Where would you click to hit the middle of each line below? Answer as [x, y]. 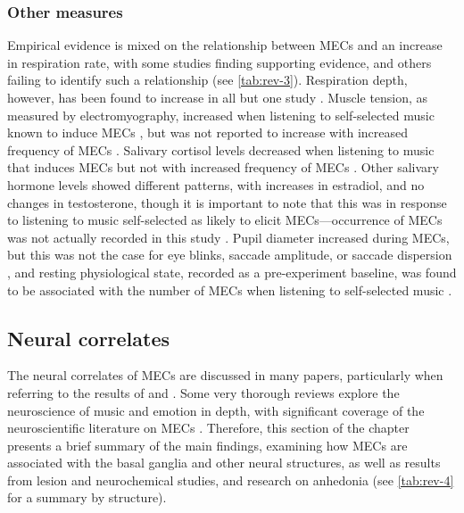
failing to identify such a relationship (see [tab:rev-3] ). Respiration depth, [207, 80]
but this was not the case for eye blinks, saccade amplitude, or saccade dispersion [230, 255]
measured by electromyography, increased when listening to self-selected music [221, 115]
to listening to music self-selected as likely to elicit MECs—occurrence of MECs [225, 220]
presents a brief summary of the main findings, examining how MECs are [207, 445]
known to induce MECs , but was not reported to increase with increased [208, 132]
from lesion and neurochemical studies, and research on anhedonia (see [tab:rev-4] [231, 480]
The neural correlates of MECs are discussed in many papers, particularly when [225, 375]
